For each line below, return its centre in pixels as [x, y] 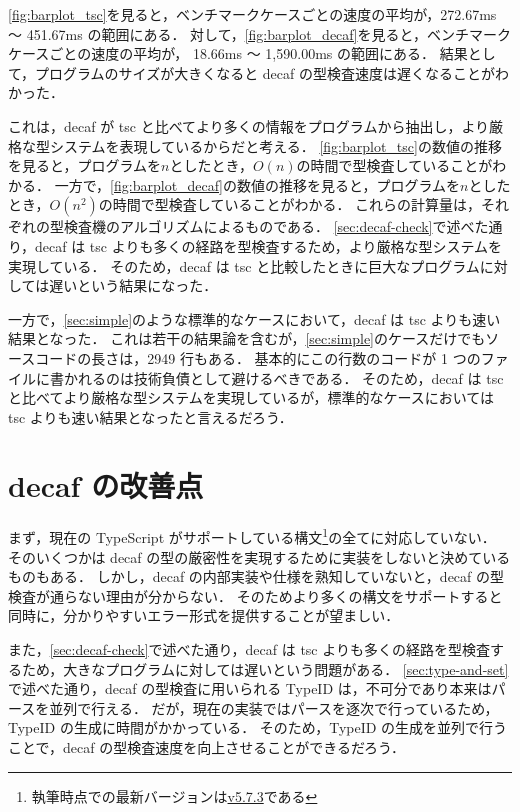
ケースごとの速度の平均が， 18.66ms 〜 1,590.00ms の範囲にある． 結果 [238, 53]
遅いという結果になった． [133, 285]
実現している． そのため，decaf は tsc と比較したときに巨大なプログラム [244, 265]
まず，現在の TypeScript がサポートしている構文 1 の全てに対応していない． [252, 536]
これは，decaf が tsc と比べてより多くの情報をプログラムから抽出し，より [249, 125]
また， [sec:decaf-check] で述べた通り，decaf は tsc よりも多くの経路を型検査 [249, 649]
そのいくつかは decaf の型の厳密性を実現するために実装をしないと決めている [259, 556]
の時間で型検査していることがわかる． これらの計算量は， [290, 204]
